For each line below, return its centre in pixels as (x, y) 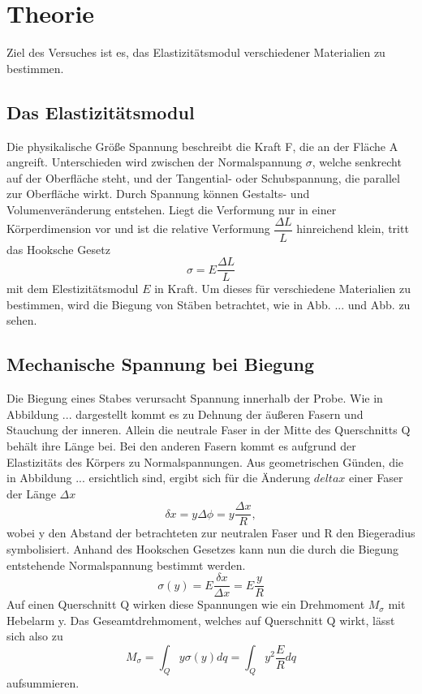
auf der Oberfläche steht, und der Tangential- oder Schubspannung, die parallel (203, 177)
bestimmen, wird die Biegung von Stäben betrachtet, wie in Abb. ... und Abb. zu (209, 304)
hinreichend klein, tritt (353, 228)
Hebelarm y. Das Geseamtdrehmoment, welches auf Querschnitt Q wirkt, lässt (201, 620)
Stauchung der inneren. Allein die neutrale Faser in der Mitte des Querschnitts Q (209, 430)
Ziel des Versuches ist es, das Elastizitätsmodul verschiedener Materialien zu (196, 52)
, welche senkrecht (357, 162)
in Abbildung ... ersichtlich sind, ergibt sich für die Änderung (159, 478)
